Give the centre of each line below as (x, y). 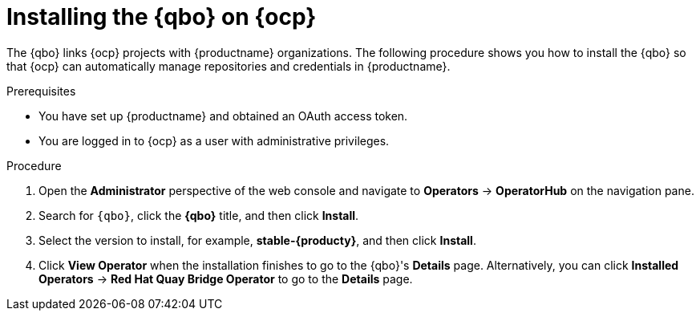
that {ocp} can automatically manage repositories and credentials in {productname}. (229, 66)
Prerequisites (41, 91)
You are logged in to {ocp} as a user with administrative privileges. (214, 140)
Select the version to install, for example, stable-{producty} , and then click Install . (257, 240)
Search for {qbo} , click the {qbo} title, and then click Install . (199, 215)
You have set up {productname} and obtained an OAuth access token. (223, 116)
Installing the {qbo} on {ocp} (162, 17)
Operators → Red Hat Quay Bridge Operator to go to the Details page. (226, 278)
